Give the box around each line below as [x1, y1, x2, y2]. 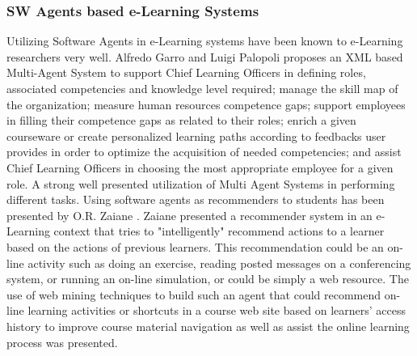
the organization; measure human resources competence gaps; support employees [6, 95, 406, 112]
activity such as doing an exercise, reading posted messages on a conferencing [27, 254, 411, 271]
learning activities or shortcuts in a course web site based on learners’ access [27, 302, 406, 319]
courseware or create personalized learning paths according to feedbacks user [6, 127, 386, 144]
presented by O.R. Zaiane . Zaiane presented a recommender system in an [6, 206, 373, 223]
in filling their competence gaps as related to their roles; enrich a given [6, 112, 356, 129]
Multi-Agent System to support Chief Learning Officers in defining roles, [6, 64, 366, 81]
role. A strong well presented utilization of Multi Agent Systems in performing [6, 175, 395, 192]
